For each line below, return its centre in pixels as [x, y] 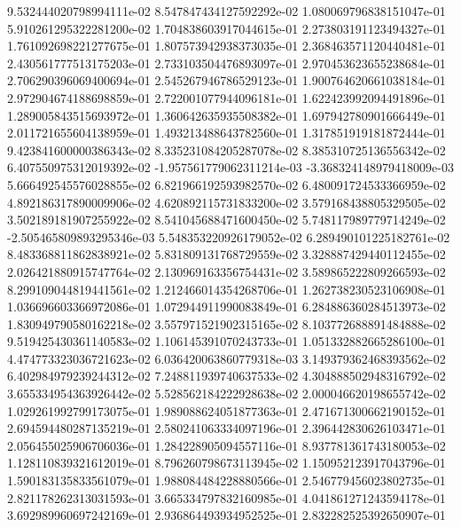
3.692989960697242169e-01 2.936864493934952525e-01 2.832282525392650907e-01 [227, 515]
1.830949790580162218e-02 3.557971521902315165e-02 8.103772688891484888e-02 [227, 323]
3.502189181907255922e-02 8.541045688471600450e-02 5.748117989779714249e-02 [227, 220]
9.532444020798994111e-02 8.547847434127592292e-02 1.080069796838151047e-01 [227, 11]
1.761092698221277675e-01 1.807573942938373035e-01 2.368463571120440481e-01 [227, 46]
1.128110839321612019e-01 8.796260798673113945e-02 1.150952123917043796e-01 [227, 463]
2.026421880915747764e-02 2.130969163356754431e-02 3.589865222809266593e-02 [227, 271]
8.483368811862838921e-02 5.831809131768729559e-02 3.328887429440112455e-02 [227, 254]
